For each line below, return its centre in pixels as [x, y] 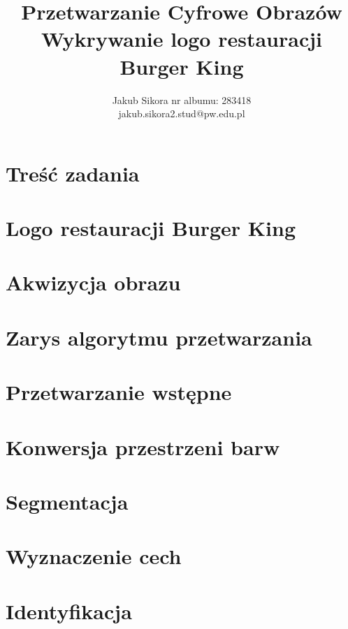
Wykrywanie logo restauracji [182, 39]
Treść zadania [73, 173]
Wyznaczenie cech [94, 556]
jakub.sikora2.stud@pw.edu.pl [182, 113]
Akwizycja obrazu [93, 282]
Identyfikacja [69, 610]
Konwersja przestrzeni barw [143, 446]
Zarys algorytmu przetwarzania [159, 337]
